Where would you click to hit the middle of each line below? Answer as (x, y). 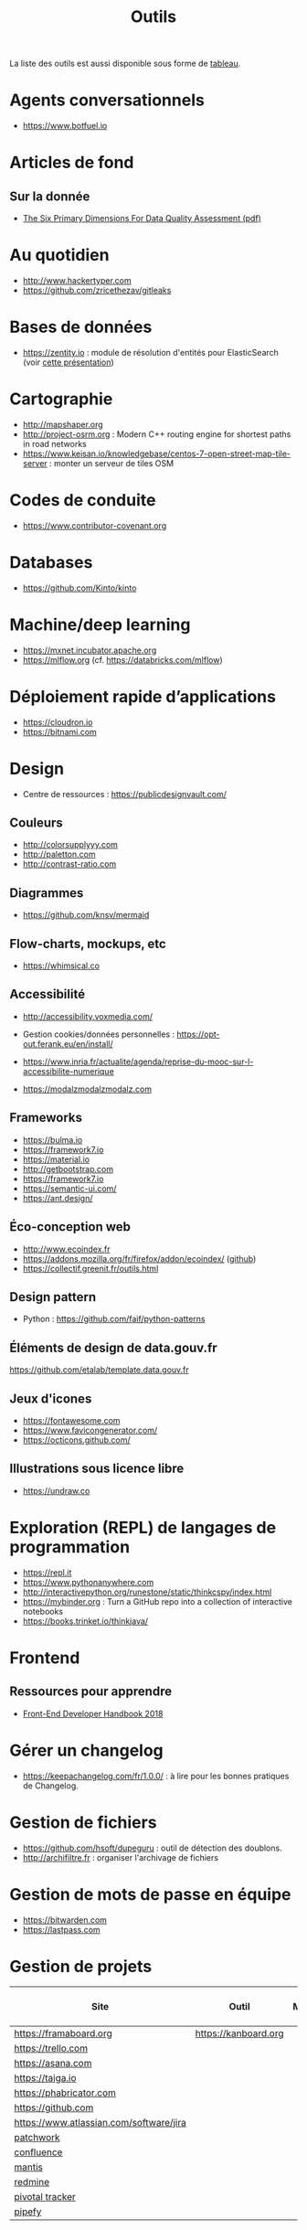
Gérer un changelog (87, 1750)
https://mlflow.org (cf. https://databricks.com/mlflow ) (122, 659)
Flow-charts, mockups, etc (88, 944)
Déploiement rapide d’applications (143, 696)
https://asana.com (53, 2064)
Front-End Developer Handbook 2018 (93, 1713)
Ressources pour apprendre (90, 1692)
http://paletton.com (59, 854)
